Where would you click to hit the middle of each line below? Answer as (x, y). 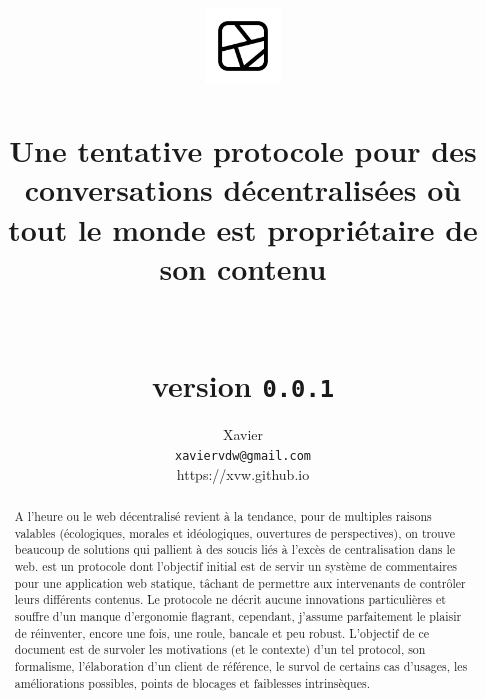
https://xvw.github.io (243, 473)
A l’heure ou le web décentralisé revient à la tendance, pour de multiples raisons (223, 515)
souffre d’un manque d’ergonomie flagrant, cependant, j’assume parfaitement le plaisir (238, 615)
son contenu (243, 267)
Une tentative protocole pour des (243, 150)
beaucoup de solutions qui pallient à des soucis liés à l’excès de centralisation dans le (235, 549)
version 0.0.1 (243, 385)
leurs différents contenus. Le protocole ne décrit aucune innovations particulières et (230, 599)
